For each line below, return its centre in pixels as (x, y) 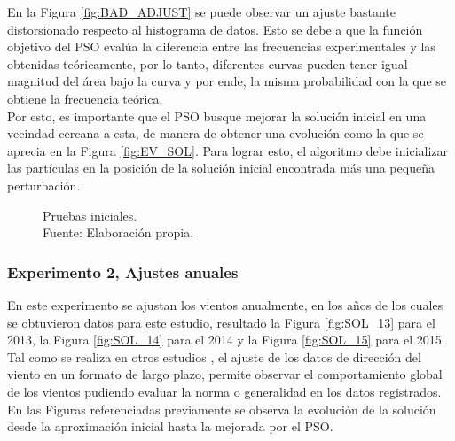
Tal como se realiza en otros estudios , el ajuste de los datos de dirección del (214, 356)
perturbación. (44, 185)
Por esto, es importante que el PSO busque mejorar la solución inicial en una (217, 116)
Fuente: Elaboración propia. (118, 232)
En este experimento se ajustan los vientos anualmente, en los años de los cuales (225, 304)
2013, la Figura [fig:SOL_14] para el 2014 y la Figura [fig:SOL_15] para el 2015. (226, 340)
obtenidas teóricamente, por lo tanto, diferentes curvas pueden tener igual (208, 63)
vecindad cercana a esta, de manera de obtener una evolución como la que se (216, 133)
